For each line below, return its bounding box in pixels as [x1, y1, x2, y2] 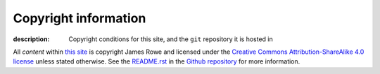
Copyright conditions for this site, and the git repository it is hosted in [68, 35, 274, 43]
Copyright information [13, 10, 146, 26]
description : [13, 35, 50, 43]
